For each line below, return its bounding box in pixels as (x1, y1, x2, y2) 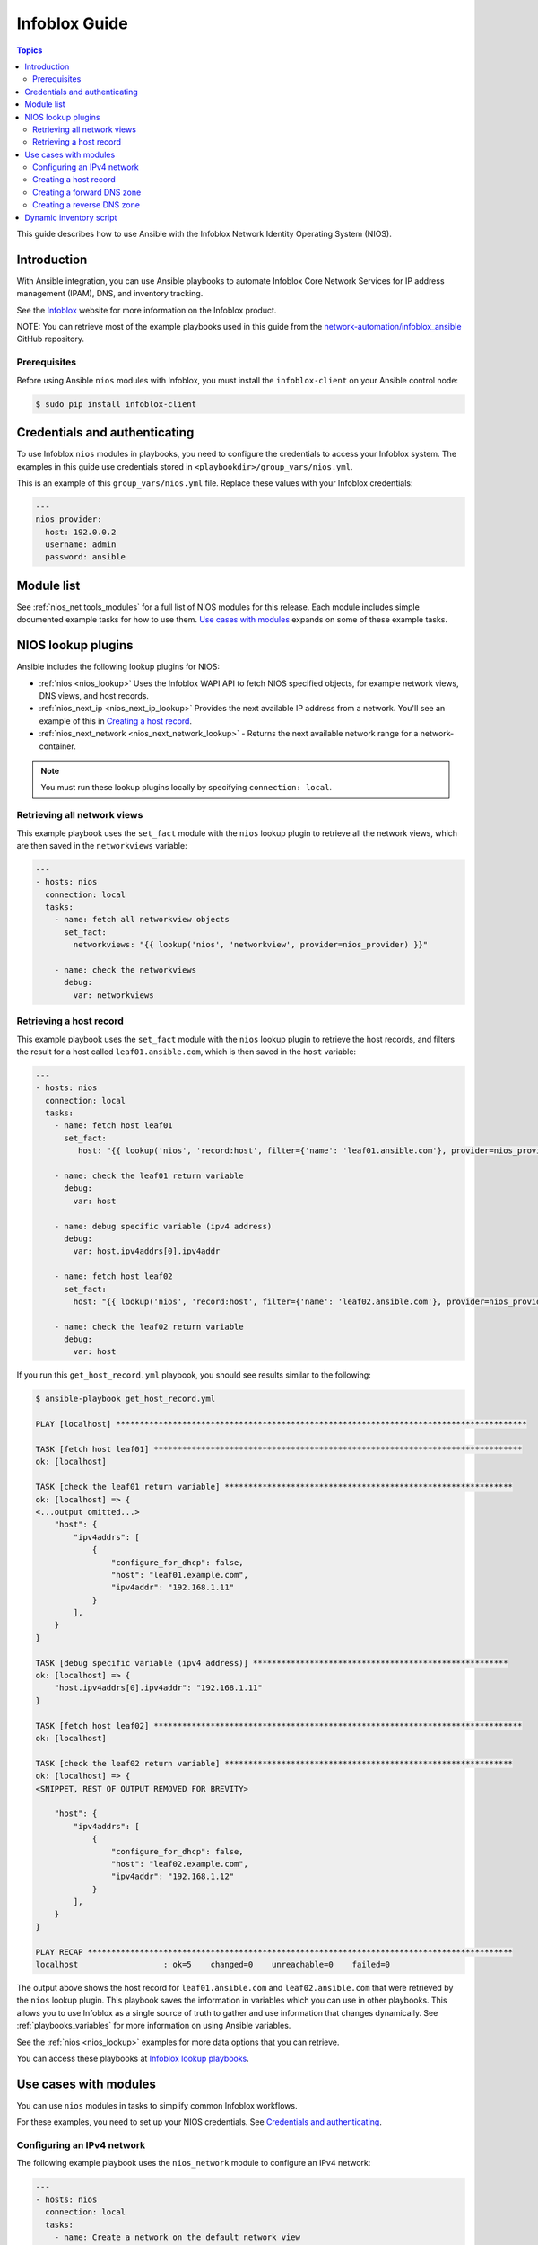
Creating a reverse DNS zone (32, 199, 141, 210)
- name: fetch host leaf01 (54, 1121, 174, 1131)
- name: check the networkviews (54, 965, 197, 974)
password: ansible (45, 552, 126, 562)
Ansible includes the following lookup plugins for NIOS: (16, 661, 220, 673)
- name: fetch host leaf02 (54, 1272, 174, 1281)
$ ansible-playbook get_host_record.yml (35, 1394, 215, 1404)
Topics (16, 45, 43, 56)
